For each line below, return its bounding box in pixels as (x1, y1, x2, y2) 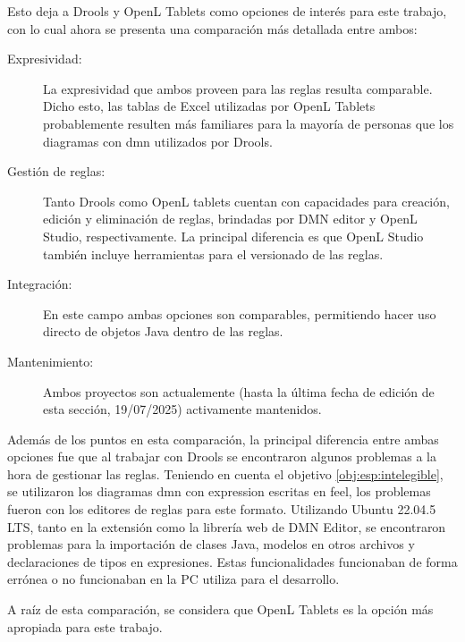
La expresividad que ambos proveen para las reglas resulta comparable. (43, 79, 433, 97)
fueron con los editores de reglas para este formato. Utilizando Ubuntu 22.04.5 (7, 500, 436, 519)
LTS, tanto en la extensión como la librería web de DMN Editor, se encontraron (7, 517, 446, 536)
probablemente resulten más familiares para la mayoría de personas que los (43, 114, 454, 132)
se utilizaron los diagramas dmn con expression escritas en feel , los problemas (7, 482, 431, 501)
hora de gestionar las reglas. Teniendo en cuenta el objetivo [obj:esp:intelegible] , (7, 464, 444, 483)
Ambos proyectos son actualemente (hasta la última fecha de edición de (43, 382, 435, 401)
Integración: (7, 275, 72, 293)
